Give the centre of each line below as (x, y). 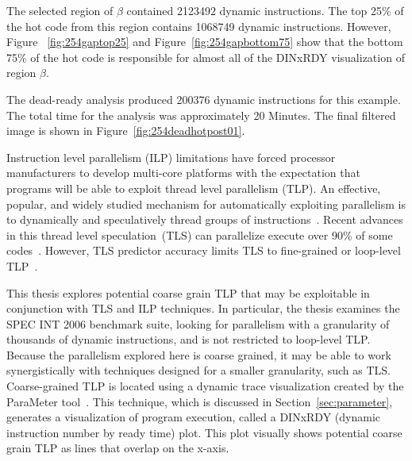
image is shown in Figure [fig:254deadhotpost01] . (126, 131)
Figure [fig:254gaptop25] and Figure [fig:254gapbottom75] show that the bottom (205, 42)
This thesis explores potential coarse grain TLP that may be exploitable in (188, 292)
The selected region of (60, 10)
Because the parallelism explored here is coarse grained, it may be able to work (199, 354)
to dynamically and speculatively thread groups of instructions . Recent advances (205, 219)
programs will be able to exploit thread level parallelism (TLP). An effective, (194, 188)
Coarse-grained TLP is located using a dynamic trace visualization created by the (205, 386)
